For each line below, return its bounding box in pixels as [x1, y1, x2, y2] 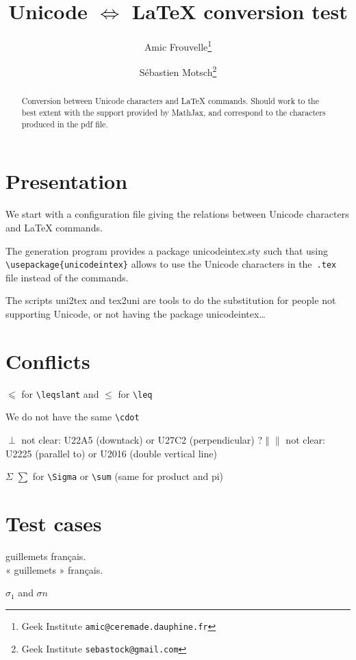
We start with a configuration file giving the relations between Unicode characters [5, 207, 349, 221]
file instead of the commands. [5, 270, 129, 284]
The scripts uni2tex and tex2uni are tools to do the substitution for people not [5, 293, 336, 307]
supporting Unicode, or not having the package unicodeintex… [5, 306, 266, 320]
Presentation [5, 167, 128, 195]
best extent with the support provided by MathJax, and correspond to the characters [21, 107, 326, 118]
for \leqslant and [21, 386, 99, 401]
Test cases [5, 509, 102, 537]
